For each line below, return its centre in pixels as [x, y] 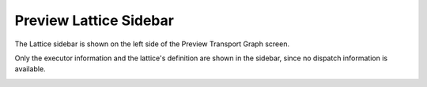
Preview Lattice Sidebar [94, 20]
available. [30, 69]
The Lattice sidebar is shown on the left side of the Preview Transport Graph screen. [152, 44]
